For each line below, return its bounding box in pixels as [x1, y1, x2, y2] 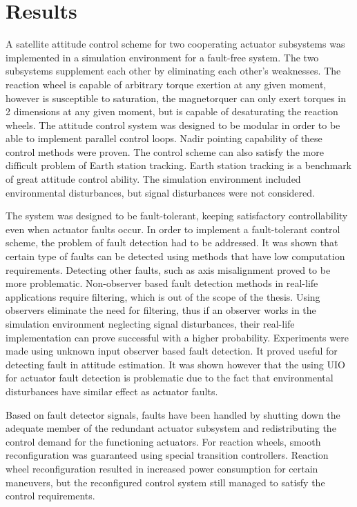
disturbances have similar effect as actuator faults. [6, 384, 218, 398]
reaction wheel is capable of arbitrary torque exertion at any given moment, [6, 77, 327, 91]
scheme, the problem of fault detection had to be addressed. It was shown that [6, 235, 338, 250]
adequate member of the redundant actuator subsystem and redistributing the [6, 421, 336, 435]
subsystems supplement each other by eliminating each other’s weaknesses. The [6, 63, 341, 78]
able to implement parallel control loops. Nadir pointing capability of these [6, 131, 322, 146]
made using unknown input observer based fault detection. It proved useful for [6, 344, 338, 358]
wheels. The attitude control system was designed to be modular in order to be [6, 117, 340, 132]
